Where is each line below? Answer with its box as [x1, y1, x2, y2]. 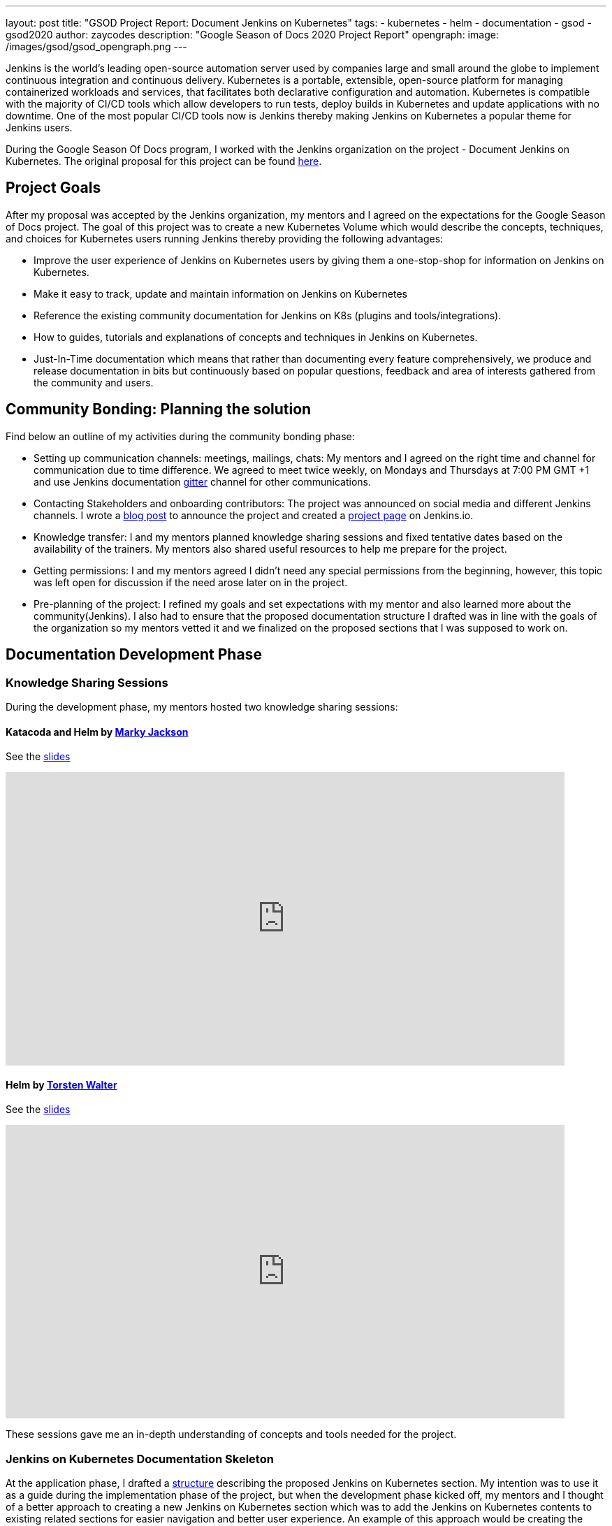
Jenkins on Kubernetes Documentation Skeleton [6, 1451, 274, 1466]
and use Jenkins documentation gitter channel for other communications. [34, 475, 372, 488]
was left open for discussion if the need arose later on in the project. [34, 576, 348, 588]
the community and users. [34, 376, 154, 388]
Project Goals [6, 179, 101, 197]
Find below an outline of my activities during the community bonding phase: [6, 430, 355, 442]
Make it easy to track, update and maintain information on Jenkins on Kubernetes [34, 287, 407, 300]
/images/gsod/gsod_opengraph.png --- [6, 41, 187, 52]
